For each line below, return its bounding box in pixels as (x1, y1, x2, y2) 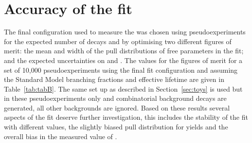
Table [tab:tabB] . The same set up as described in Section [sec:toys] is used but (4, 83, 243, 94)
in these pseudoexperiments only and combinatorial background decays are (4, 93, 227, 103)
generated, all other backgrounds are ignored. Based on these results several (4, 102, 230, 112)
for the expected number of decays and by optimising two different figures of (4, 36, 232, 46)
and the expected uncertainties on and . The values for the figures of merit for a (4, 55, 243, 65)
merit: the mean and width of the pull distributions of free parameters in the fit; (4, 46, 244, 56)
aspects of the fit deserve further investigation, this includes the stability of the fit (4, 112, 248, 122)
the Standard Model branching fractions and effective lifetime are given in (4, 74, 224, 84)
